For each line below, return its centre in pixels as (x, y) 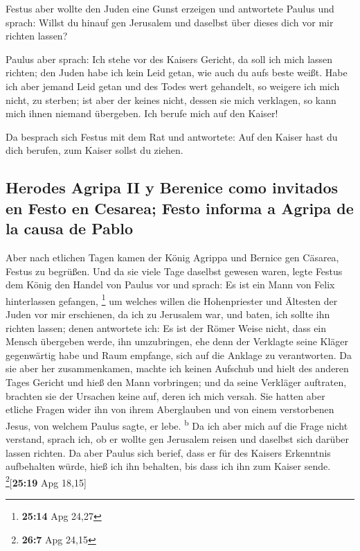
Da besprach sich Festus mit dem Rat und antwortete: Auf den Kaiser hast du (172, 136)
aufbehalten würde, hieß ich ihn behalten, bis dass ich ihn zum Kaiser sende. (168, 466)
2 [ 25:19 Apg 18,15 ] (46, 481)
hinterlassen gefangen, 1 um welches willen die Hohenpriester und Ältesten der (172, 299)
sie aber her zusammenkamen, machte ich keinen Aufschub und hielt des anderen (177, 368)
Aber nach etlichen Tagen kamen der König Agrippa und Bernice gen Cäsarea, (172, 257)
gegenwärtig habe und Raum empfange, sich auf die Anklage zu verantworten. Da (179, 355)
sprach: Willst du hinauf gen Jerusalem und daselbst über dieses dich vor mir (170, 22)
